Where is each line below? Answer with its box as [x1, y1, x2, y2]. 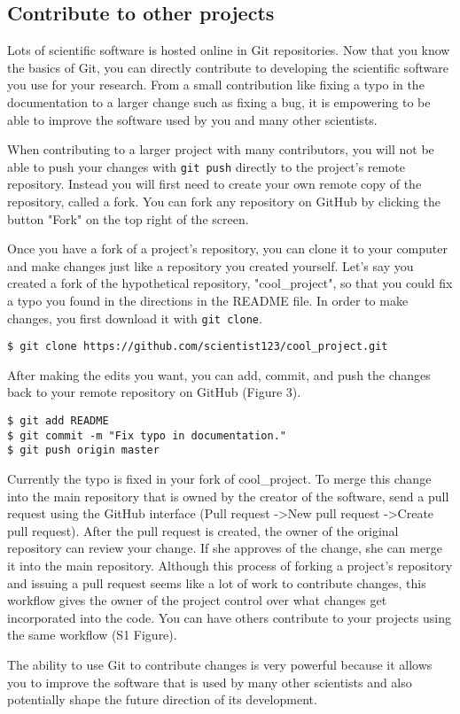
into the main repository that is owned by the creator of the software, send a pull [7, 486, 449, 505]
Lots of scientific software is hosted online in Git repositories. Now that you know [7, 41, 450, 59]
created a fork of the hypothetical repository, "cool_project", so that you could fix [7, 274, 453, 292]
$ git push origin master [7, 444, 160, 457]
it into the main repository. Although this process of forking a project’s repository [7, 556, 453, 575]
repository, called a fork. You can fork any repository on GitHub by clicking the [7, 192, 441, 211]
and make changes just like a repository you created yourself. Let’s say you [7, 256, 414, 275]
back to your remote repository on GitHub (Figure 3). [7, 383, 301, 401]
